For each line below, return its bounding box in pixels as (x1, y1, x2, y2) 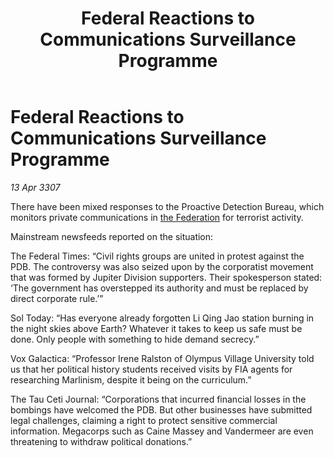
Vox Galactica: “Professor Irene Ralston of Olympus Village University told (10, 352, 315, 364)
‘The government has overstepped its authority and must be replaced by (10, 282, 309, 294)
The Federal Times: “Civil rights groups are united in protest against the (10, 250, 305, 262)
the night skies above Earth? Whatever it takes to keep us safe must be (10, 322, 303, 334)
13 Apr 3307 (10, 181, 61, 193)
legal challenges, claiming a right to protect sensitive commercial (10, 414, 278, 426)
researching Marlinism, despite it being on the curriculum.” (10, 373, 252, 386)
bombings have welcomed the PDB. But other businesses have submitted (10, 403, 313, 416)
